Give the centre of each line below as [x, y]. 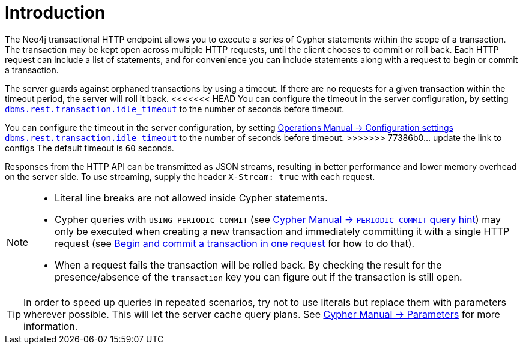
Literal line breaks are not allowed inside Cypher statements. [191, 198]
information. [51, 326]
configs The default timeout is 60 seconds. [89, 148]
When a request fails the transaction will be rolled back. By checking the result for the [248, 265]
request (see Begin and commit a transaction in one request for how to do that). [235, 243]
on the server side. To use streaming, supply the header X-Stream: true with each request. [190, 176]
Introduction [55, 13]
